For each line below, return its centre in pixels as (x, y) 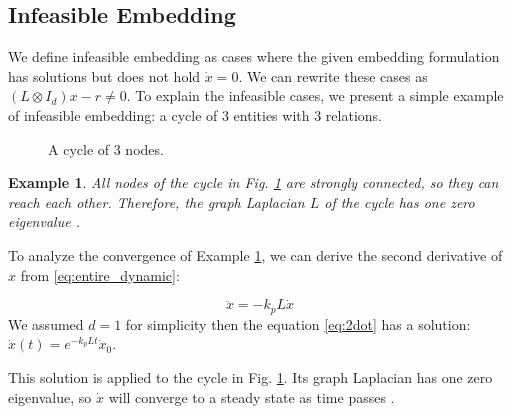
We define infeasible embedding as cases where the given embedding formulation (254, 56)
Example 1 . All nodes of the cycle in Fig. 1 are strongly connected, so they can (253, 182)
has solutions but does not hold (104, 75)
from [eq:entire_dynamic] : (100, 274)
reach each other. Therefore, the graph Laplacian (156, 201)
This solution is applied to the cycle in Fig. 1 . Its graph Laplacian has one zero (250, 377)
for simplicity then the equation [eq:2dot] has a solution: (298, 323)
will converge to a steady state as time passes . (251, 396)
